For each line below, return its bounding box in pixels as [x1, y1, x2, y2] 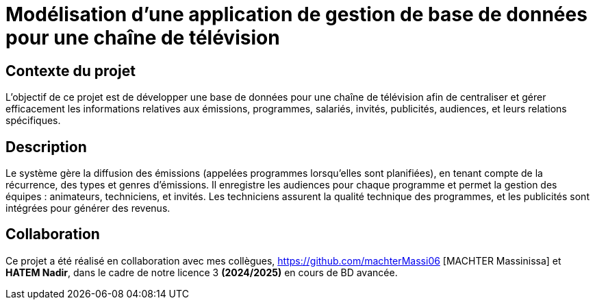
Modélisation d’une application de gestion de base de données [5, 3, 587, 26]
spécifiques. [5, 114, 61, 127]
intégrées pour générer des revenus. [5, 202, 170, 215]
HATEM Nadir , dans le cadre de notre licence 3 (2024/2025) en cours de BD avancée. [5, 266, 398, 278]
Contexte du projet [5, 62, 136, 80]
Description [5, 138, 87, 156]
